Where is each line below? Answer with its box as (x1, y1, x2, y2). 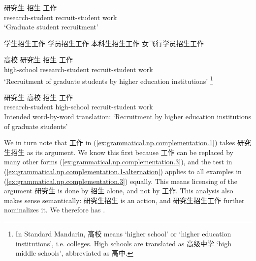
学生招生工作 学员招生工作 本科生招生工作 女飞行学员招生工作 (4, 38, 204, 48)
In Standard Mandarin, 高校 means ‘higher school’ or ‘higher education (15, 228, 231, 238)
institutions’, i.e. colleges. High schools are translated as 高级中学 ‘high (15, 238, 231, 248)
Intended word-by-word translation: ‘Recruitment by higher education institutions (4, 111, 251, 121)
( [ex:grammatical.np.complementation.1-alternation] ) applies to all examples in (4, 166, 242, 176)
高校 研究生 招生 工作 (4, 54, 73, 65)
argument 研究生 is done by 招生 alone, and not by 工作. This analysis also (4, 185, 233, 196)
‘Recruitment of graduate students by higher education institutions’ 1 (4, 74, 213, 86)
